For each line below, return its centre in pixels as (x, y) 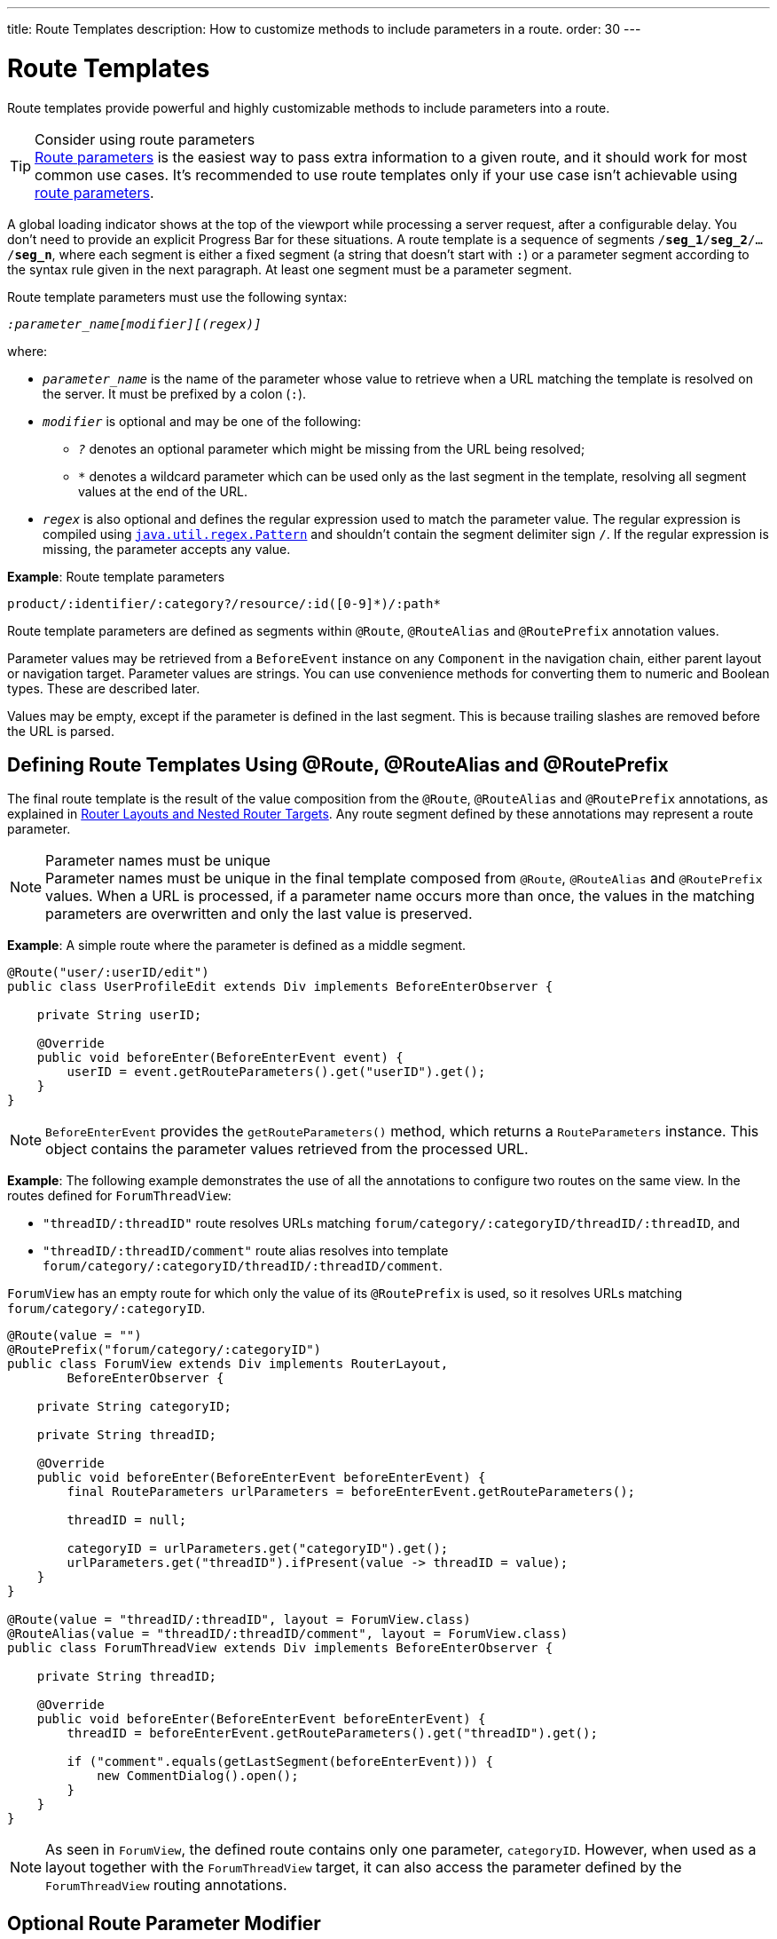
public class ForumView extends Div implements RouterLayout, (228, 1364)
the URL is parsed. (61, 731)
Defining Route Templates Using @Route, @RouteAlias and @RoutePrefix (338, 764)
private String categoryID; (134, 1407)
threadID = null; (127, 1520)
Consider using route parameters (145, 139)
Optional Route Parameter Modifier (164, 1923)
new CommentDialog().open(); (198, 1776)
